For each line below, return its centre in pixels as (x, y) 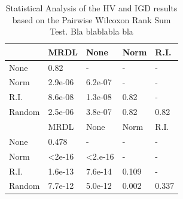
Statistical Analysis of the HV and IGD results (91, 8)
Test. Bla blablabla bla (91, 31)
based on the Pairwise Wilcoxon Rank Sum (91, 19)
